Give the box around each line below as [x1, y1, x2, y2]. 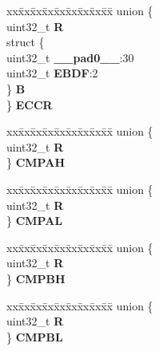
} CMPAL [6, 212, 63, 229]
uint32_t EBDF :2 [6, 65, 98, 81]
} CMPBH [6, 270, 66, 286]
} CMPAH [6, 154, 66, 171]
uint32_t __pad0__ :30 [6, 49, 134, 65]
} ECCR [6, 96, 53, 112]
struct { [6, 34, 45, 50]
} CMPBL [6, 328, 63, 345]
